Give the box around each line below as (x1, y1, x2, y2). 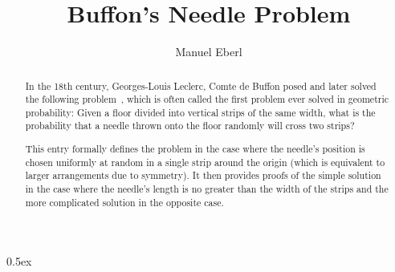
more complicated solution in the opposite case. (25, 195, 224, 209)
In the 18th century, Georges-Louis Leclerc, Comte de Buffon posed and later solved (25, 79, 377, 92)
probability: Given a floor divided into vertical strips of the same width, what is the (25, 105, 376, 119)
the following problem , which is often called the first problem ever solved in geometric (25, 92, 389, 106)
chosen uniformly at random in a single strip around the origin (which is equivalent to (25, 155, 385, 168)
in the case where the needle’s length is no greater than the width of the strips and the (25, 182, 389, 195)
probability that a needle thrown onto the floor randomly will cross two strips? (25, 119, 355, 132)
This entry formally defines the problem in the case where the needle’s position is (25, 142, 365, 156)
